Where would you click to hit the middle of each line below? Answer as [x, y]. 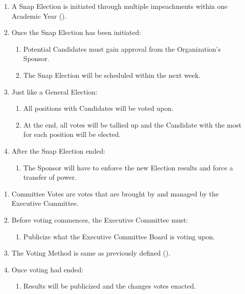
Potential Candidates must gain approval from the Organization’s [122, 49]
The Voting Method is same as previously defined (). [91, 253]
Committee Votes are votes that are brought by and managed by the [115, 193]
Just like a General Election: [54, 91]
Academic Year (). [39, 16]
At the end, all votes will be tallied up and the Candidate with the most [132, 124]
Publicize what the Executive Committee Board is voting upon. [119, 236]
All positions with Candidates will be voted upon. [98, 108]
